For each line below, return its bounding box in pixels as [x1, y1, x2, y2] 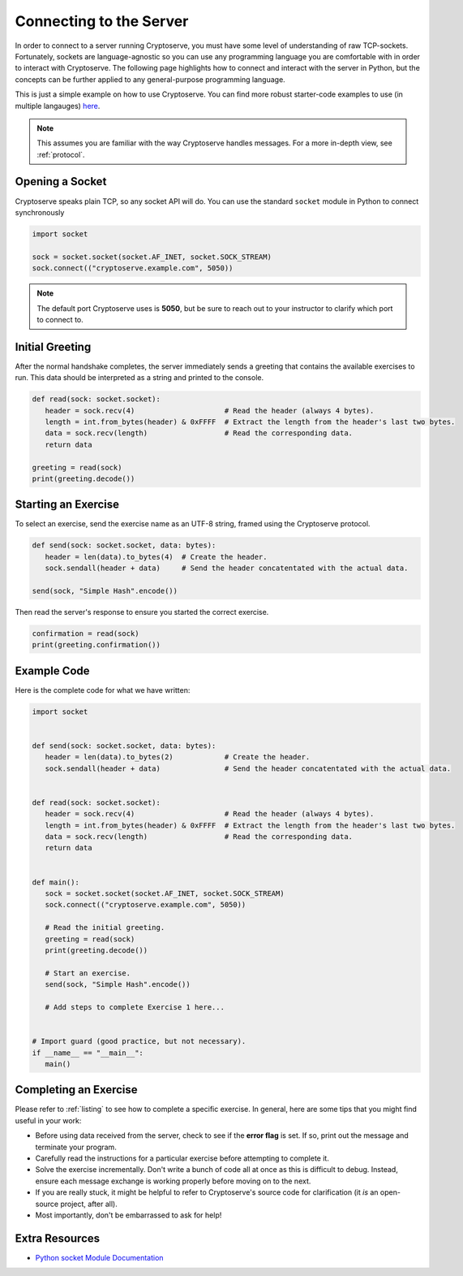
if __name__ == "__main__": [32, 1048, 144, 1058]
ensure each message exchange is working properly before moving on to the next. [35, 1176, 311, 1186]
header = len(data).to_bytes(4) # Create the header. [45, 552, 268, 561]
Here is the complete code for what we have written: [15, 685, 191, 694]
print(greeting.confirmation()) [32, 640, 161, 650]
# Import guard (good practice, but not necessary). [32, 1036, 247, 1046]
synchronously [15, 207, 65, 217]
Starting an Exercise [15, 498, 120, 512]
